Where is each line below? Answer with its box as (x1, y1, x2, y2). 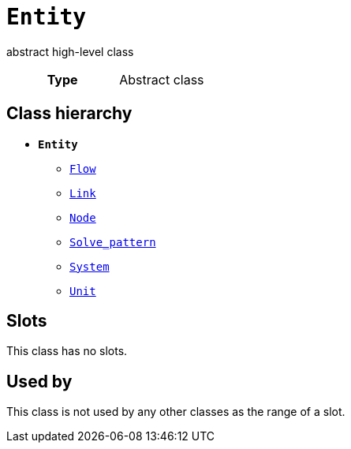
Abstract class (119, 71, 204, 88)
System (69, 260, 110, 273)
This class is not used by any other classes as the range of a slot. (6, 405, 345, 419)
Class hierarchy (6, 103, 133, 124)
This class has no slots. (6, 344, 128, 358)
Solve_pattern (69, 235, 156, 249)
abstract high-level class (6, 44, 134, 58)
